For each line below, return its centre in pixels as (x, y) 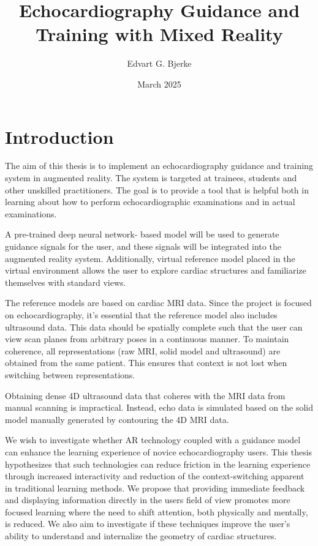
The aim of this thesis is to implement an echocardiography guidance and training (159, 166)
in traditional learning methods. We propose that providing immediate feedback (155, 488)
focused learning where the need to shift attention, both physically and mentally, (157, 511)
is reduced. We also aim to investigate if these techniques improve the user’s (148, 524)
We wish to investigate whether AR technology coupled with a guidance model (153, 440)
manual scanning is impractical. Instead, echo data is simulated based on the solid (159, 407)
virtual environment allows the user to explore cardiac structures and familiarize (156, 270)
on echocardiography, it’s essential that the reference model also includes (141, 314)
